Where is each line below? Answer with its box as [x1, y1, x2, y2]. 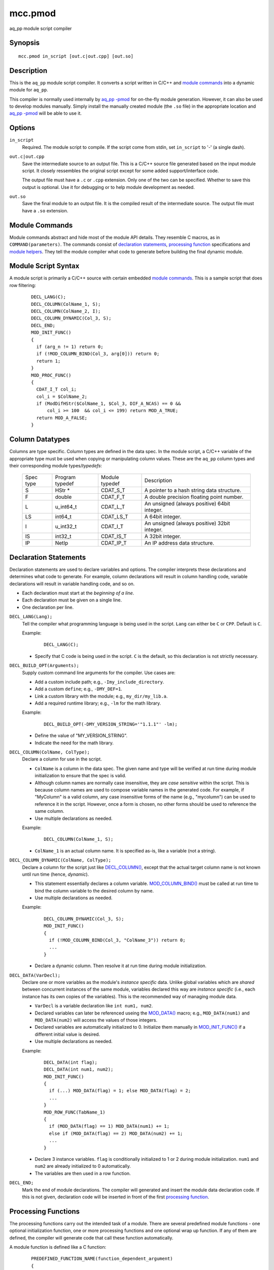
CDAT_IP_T [100, 539, 127, 547]
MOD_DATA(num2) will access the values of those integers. [35, 1017, 157, 1023]
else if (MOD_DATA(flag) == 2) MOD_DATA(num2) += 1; [49, 1130, 183, 1136]
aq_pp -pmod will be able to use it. [9, 110, 82, 116]
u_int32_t [55, 523, 77, 530]
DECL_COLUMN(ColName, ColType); [9, 749, 90, 755]
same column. [35, 808, 64, 814]
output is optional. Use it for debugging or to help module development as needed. [22, 184, 195, 190]
